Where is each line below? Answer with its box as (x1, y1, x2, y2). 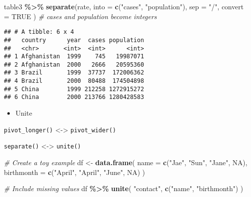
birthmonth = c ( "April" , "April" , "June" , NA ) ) (4, 167, 145, 177)
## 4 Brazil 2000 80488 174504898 (4, 77, 144, 85)
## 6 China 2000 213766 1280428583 (4, 94, 144, 101)
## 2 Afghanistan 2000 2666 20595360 (4, 61, 144, 68)
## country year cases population (4, 36, 144, 44)
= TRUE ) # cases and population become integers (4, 11, 157, 21)
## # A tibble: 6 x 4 (4, 28, 74, 36)
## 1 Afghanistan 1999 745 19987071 (4, 53, 144, 60)
